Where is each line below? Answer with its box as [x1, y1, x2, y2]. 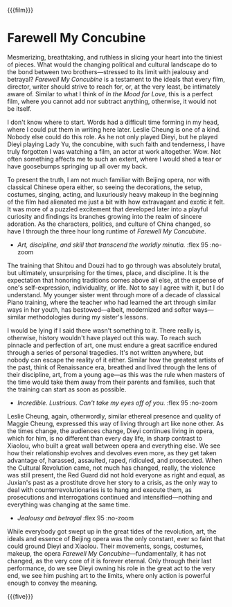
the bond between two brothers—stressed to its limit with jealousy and [7, 67, 209, 76]
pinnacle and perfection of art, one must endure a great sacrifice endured [7, 341, 218, 349]
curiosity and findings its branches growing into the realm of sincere [7, 212, 202, 220]
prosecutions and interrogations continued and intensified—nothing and [7, 493, 213, 501]
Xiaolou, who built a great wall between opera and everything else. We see [7, 441, 221, 450]
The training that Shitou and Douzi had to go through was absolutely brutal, [7, 261, 222, 270]
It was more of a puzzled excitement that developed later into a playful [7, 204, 208, 213]
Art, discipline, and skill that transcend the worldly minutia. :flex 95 [17, 240, 209, 249]
